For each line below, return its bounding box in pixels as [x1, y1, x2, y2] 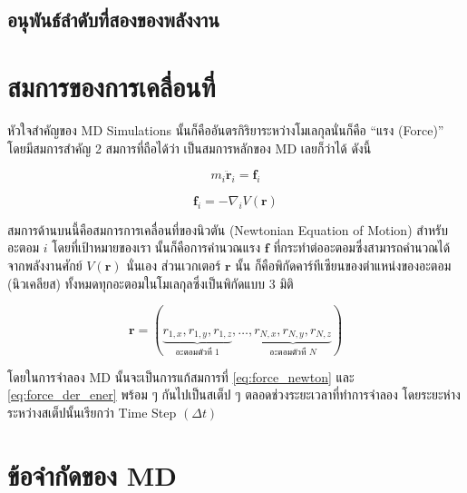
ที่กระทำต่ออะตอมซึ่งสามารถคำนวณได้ [273, 238, 451, 257]
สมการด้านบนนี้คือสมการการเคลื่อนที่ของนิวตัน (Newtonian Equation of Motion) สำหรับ [7, 220, 448, 239]
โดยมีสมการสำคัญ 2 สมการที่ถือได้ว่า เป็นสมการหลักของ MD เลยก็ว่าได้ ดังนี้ [7, 138, 372, 157]
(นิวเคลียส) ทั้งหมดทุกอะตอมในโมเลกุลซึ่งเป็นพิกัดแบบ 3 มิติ [7, 273, 294, 292]
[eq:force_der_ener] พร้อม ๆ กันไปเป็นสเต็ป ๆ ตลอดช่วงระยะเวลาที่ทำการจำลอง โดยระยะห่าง [7, 385, 461, 404]
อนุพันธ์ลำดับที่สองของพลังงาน [7, 5, 219, 34]
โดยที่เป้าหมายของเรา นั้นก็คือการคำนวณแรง [52, 238, 260, 257]
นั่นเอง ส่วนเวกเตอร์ [126, 256, 221, 275]
